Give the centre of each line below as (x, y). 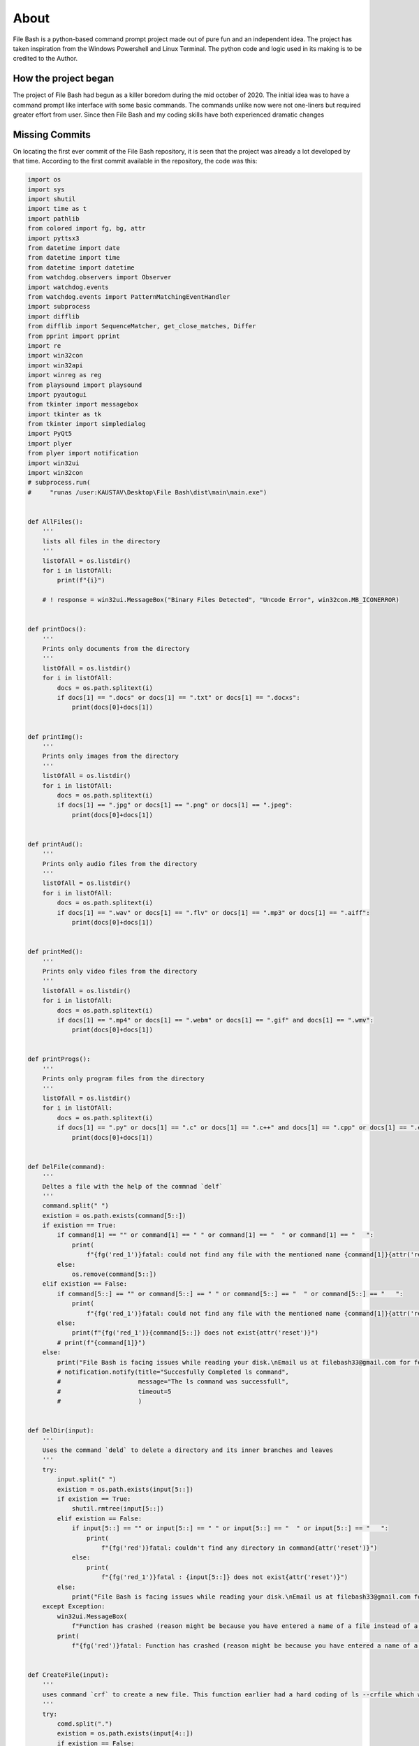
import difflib (53, 316)
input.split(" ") (87, 1480)
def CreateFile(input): (68, 1675)
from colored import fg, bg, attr (87, 228)
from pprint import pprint (74, 336)
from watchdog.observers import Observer (100, 277)
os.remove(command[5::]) (114, 1274)
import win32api (56, 365)
